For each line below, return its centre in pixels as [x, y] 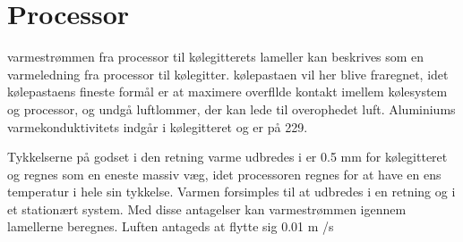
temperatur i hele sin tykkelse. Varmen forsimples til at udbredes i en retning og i [231, 192]
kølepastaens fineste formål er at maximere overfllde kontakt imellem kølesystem [227, 92]
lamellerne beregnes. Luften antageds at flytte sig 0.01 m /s [171, 226]
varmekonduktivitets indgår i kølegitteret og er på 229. [158, 126]
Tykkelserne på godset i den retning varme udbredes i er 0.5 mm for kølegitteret [227, 157]
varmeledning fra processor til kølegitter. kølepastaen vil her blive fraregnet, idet [228, 74]
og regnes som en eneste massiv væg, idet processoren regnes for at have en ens [224, 174]
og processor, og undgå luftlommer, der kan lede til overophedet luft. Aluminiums [231, 108]
